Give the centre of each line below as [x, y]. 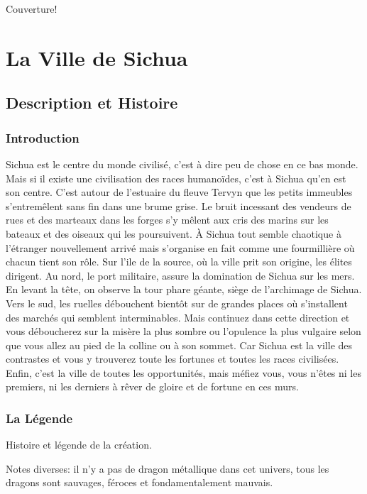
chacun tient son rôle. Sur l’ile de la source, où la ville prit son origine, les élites [179, 262]
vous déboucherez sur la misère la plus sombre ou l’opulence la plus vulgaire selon [183, 331]
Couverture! [32, 9]
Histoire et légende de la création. [79, 445]
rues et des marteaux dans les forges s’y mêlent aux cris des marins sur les [167, 220]
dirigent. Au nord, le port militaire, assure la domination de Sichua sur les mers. [180, 275]
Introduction [43, 137]
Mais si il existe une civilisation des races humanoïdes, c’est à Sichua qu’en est [176, 178]
